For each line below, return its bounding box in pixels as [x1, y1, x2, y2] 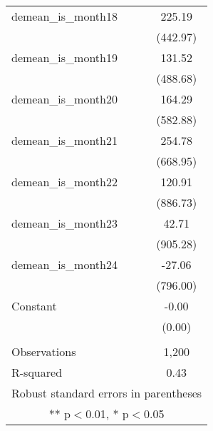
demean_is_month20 [11, 91, 118, 107]
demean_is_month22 [11, 173, 118, 190]
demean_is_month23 [11, 215, 118, 231]
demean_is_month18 [11, 8, 118, 24]
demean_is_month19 [11, 49, 118, 66]
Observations [11, 343, 76, 360]
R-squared [11, 364, 63, 380]
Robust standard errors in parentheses [11, 385, 202, 401]
